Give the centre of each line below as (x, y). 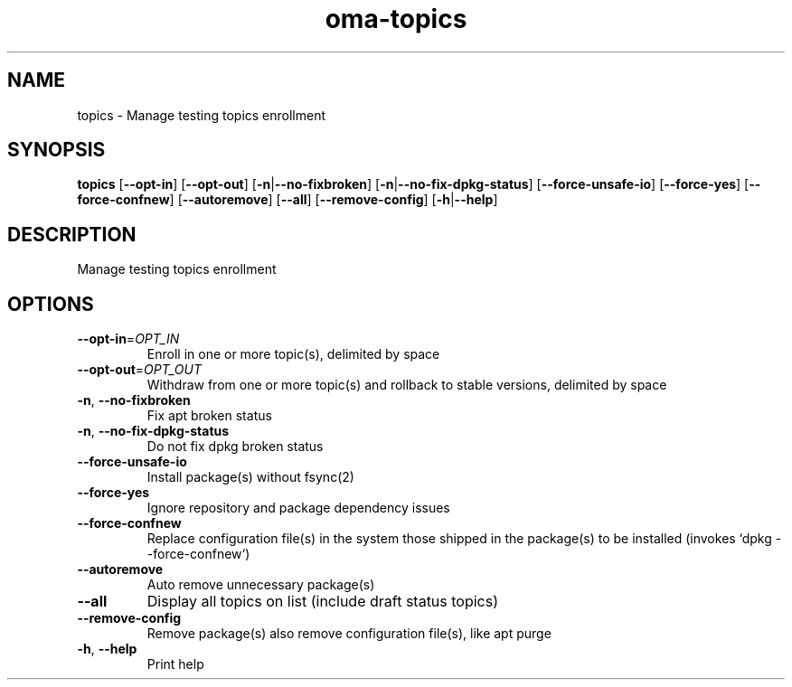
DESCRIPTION (72, 234)
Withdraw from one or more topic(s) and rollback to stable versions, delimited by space (407, 385)
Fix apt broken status (209, 416)
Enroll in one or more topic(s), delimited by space (293, 354)
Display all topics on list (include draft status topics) (323, 602)
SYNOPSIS (57, 150)
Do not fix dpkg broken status (235, 447)
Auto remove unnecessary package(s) (261, 585)
